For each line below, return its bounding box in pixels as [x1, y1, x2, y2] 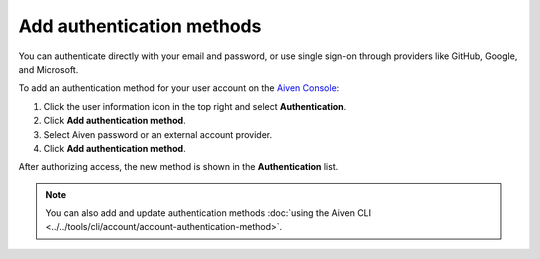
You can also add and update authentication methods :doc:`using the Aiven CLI [45, 207, 372, 219]
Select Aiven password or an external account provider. [43, 128, 273, 140]
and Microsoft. [18, 63, 79, 75]
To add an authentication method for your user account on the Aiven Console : [18, 82, 340, 94]
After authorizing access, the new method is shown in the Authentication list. [18, 161, 339, 173]
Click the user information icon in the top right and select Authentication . [43, 100, 347, 112]
